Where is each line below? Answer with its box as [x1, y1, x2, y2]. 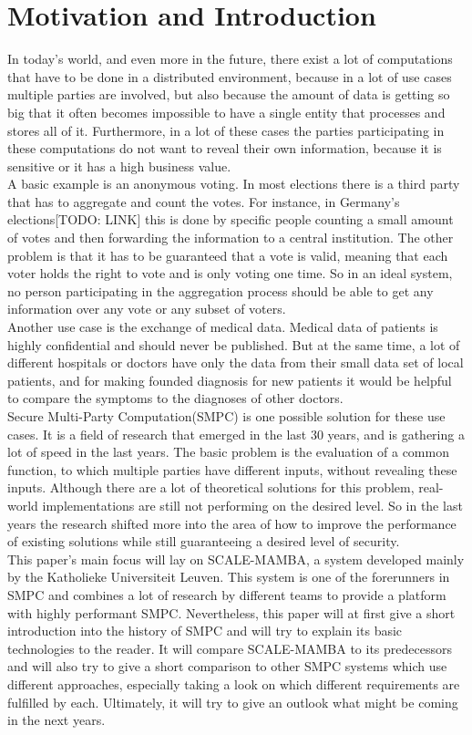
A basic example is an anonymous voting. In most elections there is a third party [7, 174, 460, 193]
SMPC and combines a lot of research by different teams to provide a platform [7, 585, 446, 604]
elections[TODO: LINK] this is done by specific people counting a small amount [7, 210, 454, 229]
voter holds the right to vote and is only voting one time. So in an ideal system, [7, 264, 453, 283]
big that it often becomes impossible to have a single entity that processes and [7, 102, 446, 121]
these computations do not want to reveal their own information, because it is [7, 139, 442, 158]
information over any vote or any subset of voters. [7, 299, 286, 318]
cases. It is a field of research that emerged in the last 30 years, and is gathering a [7, 424, 465, 443]
